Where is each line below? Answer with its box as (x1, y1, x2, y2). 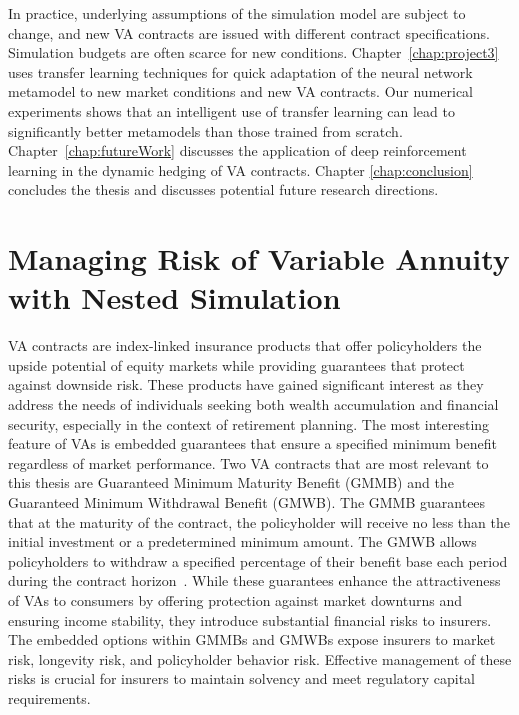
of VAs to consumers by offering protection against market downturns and (8, 589, 463, 610)
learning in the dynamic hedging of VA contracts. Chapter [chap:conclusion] (8, 159, 473, 180)
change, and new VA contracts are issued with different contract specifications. (8, 22, 490, 43)
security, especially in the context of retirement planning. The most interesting (8, 413, 490, 434)
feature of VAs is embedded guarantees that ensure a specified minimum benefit (8, 433, 497, 454)
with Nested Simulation (8, 277, 341, 318)
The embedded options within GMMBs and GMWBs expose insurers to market (8, 629, 496, 650)
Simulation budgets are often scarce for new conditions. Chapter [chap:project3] (8, 42, 499, 63)
